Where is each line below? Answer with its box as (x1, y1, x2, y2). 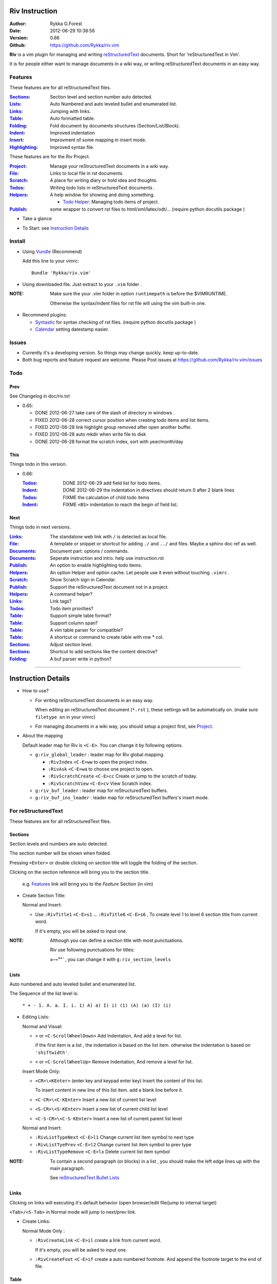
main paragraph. (50, 1165, 85, 1171)
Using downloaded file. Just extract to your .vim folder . (22, 281, 142, 287)
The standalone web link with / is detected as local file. (50, 533, 167, 539)
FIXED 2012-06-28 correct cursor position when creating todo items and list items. (35, 417, 210, 423)
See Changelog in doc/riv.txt (9, 393, 70, 399)
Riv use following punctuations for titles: (50, 947, 135, 953)
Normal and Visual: (22, 1023, 63, 1029)
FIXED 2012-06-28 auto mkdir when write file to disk (35, 431, 146, 438)
